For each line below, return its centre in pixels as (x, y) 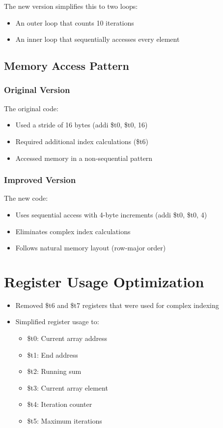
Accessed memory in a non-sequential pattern (84, 158)
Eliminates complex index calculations (73, 231)
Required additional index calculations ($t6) (82, 141)
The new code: (26, 198)
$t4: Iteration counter (60, 404)
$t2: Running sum (54, 371)
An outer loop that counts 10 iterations (75, 22)
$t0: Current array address (67, 338)
